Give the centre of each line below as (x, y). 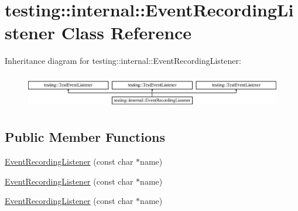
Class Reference (126, 33)
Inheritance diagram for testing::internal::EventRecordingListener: (123, 61)
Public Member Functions (85, 137)
